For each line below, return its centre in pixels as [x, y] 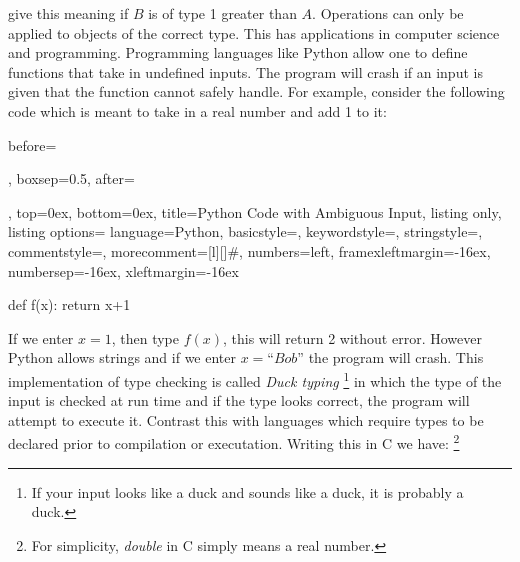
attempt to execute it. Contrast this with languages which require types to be [246, 419]
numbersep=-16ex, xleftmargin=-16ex [123, 270]
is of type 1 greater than [222, 13]
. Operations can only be [388, 13]
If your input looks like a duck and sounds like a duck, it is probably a [247, 491]
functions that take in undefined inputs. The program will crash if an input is [245, 71]
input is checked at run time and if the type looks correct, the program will [239, 400]
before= [32, 144]
